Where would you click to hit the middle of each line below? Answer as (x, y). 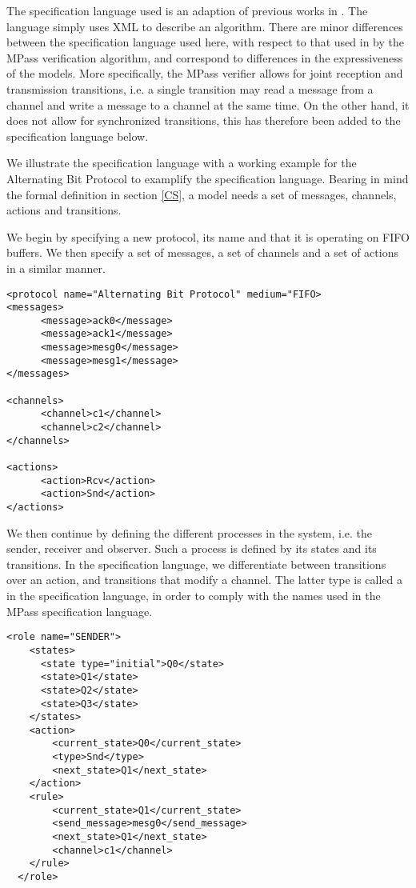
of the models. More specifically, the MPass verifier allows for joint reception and (205, 73)
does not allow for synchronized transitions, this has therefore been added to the (204, 120)
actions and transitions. (64, 210)
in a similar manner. (56, 268)
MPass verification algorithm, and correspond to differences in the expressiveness (205, 57)
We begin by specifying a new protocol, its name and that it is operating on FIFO (208, 236)
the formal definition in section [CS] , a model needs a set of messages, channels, (202, 194)
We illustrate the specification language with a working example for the (182, 163)
